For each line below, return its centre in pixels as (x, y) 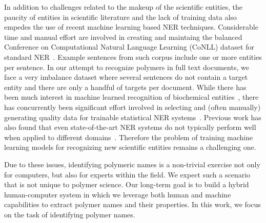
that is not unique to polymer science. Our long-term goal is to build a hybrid (127, 184)
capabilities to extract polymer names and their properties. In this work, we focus (132, 204)
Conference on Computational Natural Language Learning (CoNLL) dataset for (129, 47)
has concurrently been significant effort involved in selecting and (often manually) (132, 107)
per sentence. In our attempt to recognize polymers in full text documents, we (127, 67)
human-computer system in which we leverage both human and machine (118, 194)
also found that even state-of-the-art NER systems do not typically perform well (130, 127)
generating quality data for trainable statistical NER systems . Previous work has (133, 117)
